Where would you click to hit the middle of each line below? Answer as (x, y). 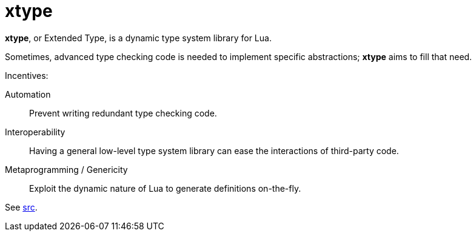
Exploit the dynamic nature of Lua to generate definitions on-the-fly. (165, 188)
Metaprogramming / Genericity (66, 169)
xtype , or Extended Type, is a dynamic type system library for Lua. (138, 38)
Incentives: (27, 75)
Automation (28, 94)
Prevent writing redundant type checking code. (123, 113)
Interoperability (35, 132)
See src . (21, 207)
